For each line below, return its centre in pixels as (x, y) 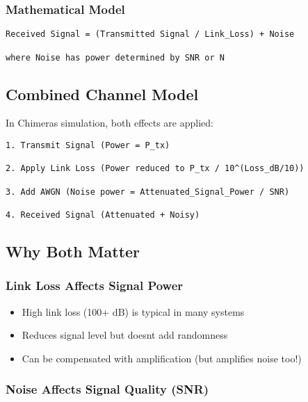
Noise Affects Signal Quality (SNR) (107, 389)
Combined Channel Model (102, 94)
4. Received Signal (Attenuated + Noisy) (103, 215)
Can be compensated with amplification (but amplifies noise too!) (162, 358)
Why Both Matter (73, 251)
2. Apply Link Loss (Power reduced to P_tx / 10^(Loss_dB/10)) (155, 169)
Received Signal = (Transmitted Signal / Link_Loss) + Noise (150, 34)
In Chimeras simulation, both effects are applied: (110, 123)
